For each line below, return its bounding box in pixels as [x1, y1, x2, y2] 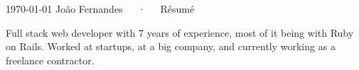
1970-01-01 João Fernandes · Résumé [6, 1, 195, 16]
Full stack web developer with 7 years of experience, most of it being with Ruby [6, 25, 354, 40]
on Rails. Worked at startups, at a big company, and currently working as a [6, 39, 336, 54]
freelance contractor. [6, 52, 95, 67]
